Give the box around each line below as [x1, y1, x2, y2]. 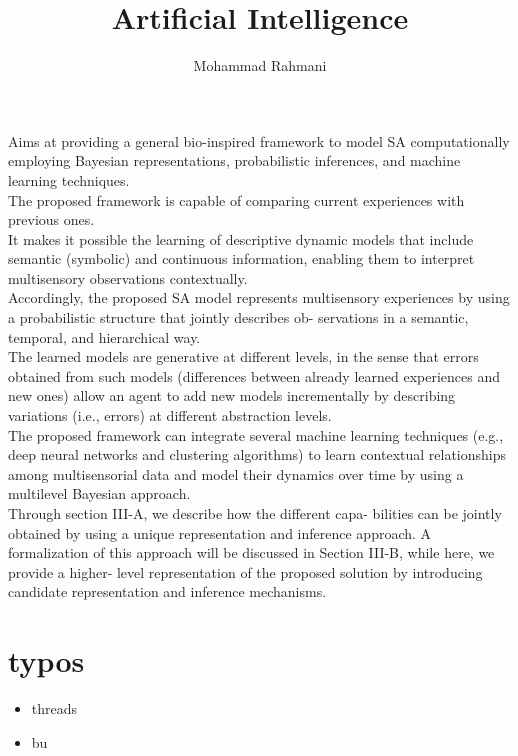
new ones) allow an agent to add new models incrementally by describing [8, 385, 456, 406]
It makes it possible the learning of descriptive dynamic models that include [8, 228, 474, 249]
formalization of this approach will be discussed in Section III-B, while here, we [8, 542, 495, 563]
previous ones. [8, 209, 95, 230]
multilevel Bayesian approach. [8, 483, 191, 504]
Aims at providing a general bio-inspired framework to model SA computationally [8, 130, 510, 151]
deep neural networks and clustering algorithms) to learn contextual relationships [8, 444, 507, 465]
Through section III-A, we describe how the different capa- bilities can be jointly [8, 503, 502, 523]
